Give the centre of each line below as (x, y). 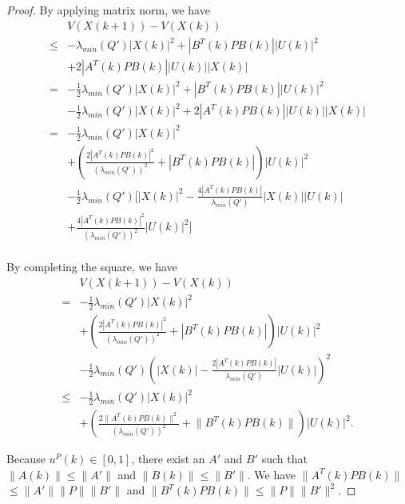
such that (284, 459)
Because (26, 459)
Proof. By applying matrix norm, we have (108, 10)
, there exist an (168, 459)
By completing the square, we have (92, 267)
